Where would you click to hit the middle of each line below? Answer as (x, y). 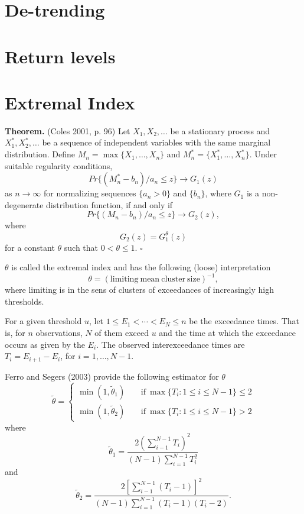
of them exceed (122, 332)
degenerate (24, 204)
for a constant (30, 247)
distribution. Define (40, 154)
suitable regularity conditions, (59, 165)
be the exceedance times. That (244, 321)
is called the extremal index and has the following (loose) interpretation (141, 267)
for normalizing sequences (90, 193)
